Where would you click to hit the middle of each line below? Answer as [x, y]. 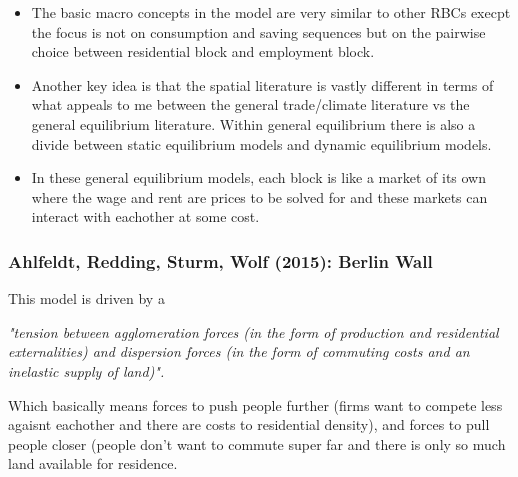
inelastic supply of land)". [86, 370]
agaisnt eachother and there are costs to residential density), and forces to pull [249, 424]
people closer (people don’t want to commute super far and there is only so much [257, 443]
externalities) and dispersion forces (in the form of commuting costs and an [239, 351]
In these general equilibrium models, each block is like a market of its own [259, 177]
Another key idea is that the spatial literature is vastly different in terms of [262, 84]
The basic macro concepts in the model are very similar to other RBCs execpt [271, 12]
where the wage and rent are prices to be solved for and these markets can [259, 196]
